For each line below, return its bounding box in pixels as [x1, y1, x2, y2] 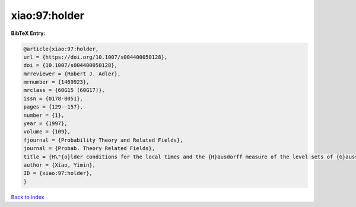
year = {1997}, [23, 120, 68, 127]
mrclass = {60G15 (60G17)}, [23, 87, 105, 94]
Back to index [11, 193, 44, 200]
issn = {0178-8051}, [23, 95, 83, 102]
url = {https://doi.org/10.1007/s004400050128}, [23, 53, 168, 60]
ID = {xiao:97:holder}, [23, 170, 93, 177]
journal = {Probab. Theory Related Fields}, [23, 145, 155, 152]
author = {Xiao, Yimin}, [23, 162, 96, 168]
